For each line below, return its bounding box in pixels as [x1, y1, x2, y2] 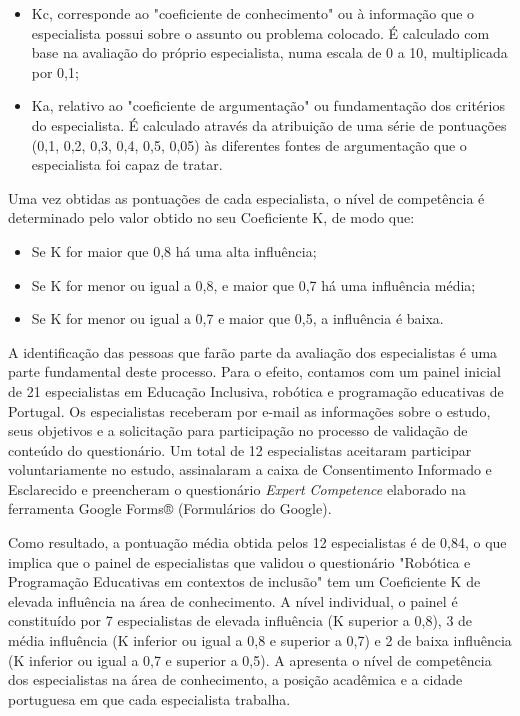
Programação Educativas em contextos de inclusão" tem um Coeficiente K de [8, 571, 481, 592]
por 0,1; [31, 61, 79, 82]
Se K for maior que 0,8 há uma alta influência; [31, 240, 317, 261]
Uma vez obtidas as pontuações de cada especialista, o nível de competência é [8, 187, 485, 208]
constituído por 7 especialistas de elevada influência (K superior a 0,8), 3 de [8, 610, 473, 631]
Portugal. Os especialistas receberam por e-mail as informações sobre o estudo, [8, 400, 491, 421]
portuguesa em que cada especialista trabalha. [8, 688, 291, 709]
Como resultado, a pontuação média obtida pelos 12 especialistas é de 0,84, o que [8, 532, 507, 553]
